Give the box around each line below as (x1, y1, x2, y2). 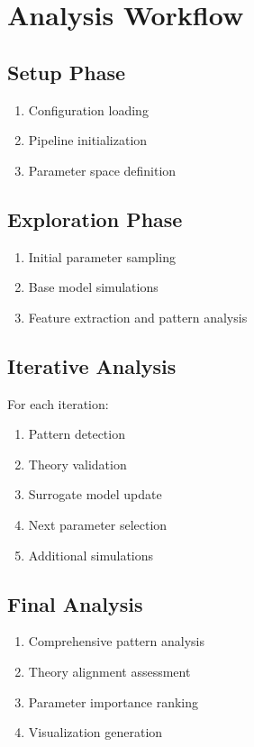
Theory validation (28, 454, 127, 473)
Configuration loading (28, 100, 149, 119)
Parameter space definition (28, 160, 177, 179)
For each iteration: (7, 394, 109, 413)
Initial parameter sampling (28, 247, 176, 266)
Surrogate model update (28, 485, 162, 504)
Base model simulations (28, 278, 159, 296)
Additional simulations (28, 545, 154, 564)
